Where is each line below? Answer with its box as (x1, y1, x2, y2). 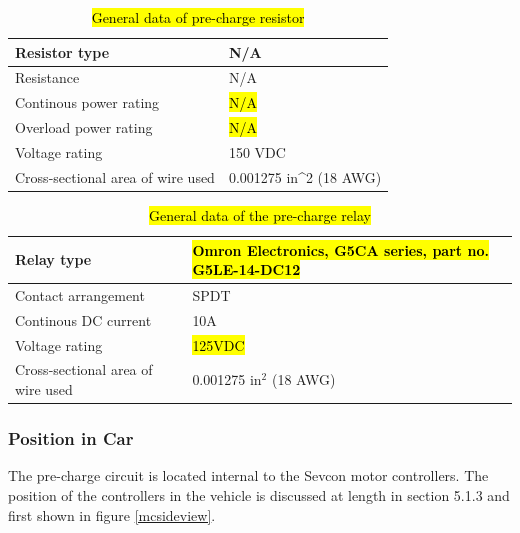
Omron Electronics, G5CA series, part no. (192, 239, 489, 260)
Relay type (15, 249, 92, 270)
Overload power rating (15, 117, 153, 138)
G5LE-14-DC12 (192, 259, 301, 280)
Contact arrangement (15, 284, 145, 305)
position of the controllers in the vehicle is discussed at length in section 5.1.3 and (8, 484, 510, 505)
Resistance (15, 67, 80, 88)
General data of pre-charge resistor (91, 7, 305, 27)
